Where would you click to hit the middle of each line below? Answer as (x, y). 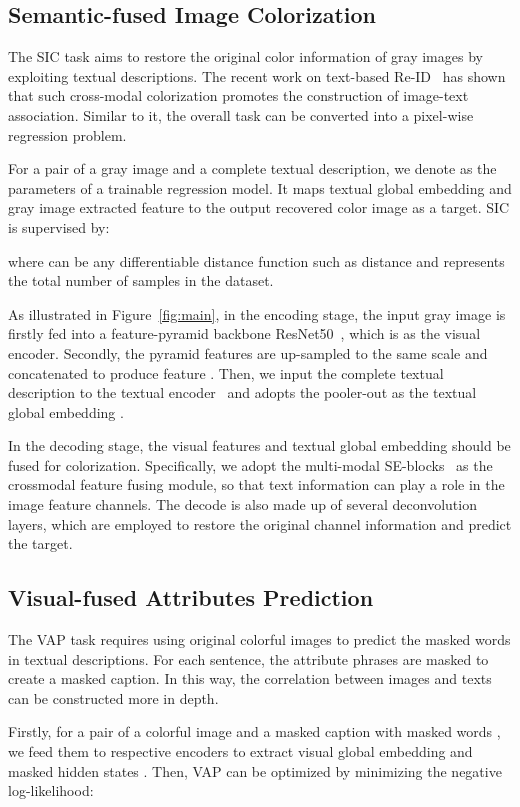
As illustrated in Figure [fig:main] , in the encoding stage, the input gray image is (257, 313)
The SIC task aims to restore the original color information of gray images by (245, 56)
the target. (40, 543)
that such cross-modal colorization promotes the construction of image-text (238, 95)
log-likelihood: (51, 790)
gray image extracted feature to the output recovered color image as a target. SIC (259, 207)
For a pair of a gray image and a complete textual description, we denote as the (252, 168)
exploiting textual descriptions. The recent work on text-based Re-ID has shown (257, 75)
